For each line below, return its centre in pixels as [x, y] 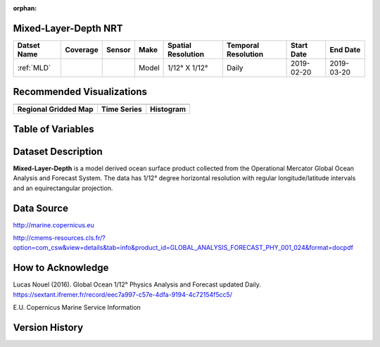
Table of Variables [53, 129]
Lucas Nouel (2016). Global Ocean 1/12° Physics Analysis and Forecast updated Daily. [137, 284]
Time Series [121, 109]
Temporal [243, 45]
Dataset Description [58, 151]
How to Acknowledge [61, 268]
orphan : [25, 8]
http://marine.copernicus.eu [53, 225]
